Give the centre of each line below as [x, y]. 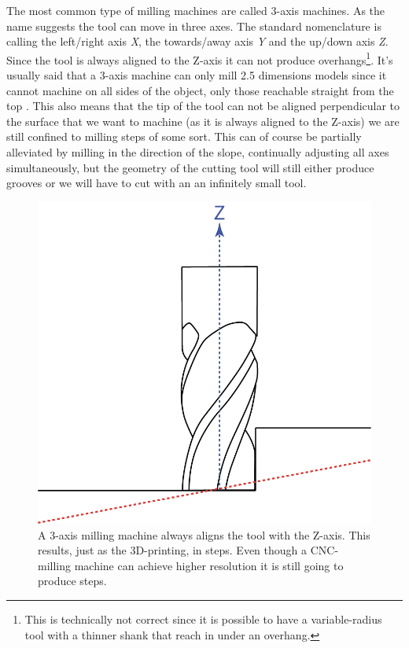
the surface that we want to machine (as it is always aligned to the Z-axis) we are [203, 121]
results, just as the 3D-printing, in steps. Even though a [173, 550]
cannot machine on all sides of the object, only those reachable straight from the [200, 90]
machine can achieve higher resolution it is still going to [209, 565]
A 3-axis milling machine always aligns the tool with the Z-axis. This [204, 534]
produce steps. [72, 581]
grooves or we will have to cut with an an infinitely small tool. [157, 183]
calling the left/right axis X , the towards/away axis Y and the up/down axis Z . [197, 41]
